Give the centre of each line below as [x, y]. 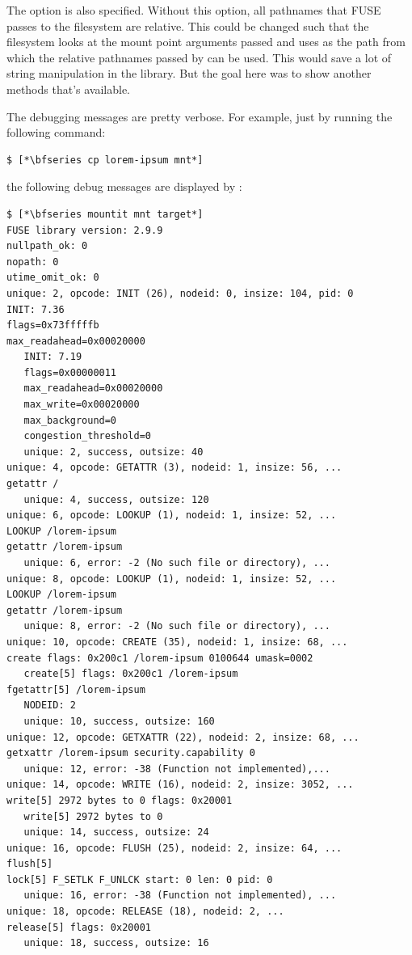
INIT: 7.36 [36, 309]
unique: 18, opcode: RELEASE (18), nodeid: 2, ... [145, 912]
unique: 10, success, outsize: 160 [119, 721]
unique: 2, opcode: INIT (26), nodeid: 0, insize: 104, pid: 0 [180, 293]
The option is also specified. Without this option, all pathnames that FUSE [194, 10]
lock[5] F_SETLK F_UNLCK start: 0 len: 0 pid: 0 [140, 879]
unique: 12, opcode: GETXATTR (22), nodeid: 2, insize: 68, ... [183, 737]
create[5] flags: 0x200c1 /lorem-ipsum [131, 674]
